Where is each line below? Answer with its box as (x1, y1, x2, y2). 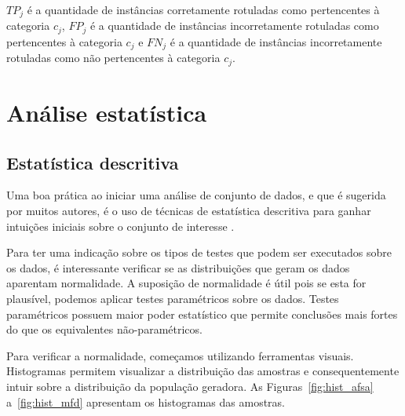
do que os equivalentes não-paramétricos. (6, 321, 202, 338)
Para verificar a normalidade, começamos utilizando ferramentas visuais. (6, 347, 354, 363)
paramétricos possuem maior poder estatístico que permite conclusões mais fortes (6, 305, 398, 322)
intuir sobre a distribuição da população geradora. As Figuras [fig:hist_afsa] (6, 378, 374, 394)
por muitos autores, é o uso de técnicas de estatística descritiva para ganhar (6, 202, 371, 218)
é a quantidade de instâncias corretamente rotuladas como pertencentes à (27, 2, 380, 17)
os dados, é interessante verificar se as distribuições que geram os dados (6, 259, 350, 276)
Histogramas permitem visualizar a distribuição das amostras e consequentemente (6, 363, 400, 379)
